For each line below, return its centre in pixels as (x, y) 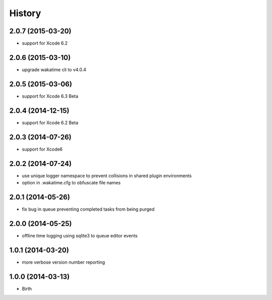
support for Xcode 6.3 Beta (50, 96)
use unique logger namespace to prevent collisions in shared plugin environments (107, 176)
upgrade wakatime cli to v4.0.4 (54, 69)
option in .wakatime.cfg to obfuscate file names (71, 182)
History (25, 13)
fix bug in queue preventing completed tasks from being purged (88, 209)
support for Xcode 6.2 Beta (50, 122)
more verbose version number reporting (63, 262)
